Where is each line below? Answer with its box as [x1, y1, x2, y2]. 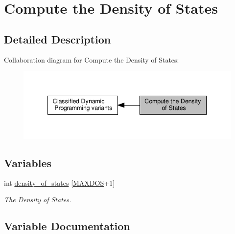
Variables [4, 155, 52, 170]
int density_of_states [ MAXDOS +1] [4, 178, 115, 188]
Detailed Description [4, 31, 111, 46]
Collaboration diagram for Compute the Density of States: [4, 54, 179, 64]
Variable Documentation [4, 218, 130, 233]
